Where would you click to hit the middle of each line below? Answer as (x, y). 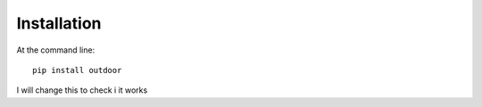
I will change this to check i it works (82, 90)
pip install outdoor (77, 70)
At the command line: (56, 50)
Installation (59, 23)
